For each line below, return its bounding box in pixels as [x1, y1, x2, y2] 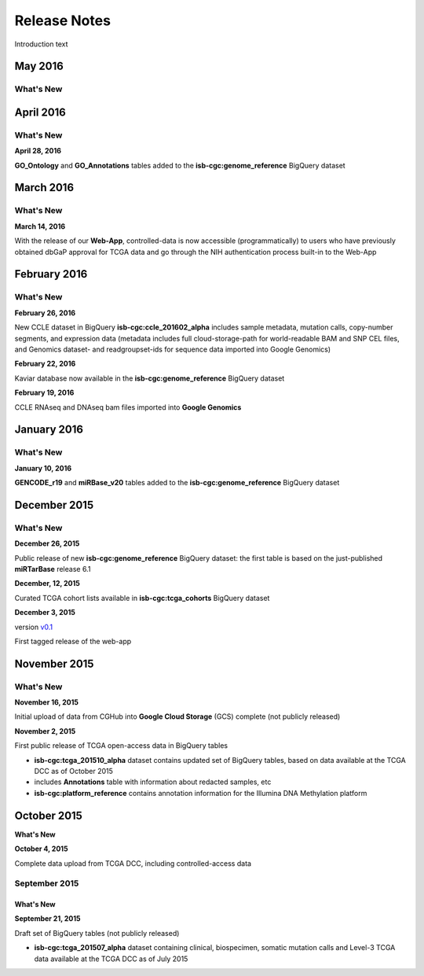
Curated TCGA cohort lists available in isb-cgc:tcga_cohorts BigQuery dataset [14, 593, 270, 602]
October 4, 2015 [14, 844, 68, 853]
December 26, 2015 [14, 539, 80, 548]
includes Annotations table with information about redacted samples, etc [34, 777, 272, 786]
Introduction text [14, 39, 68, 49]
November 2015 [14, 657, 94, 670]
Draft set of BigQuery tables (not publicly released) [14, 928, 180, 937]
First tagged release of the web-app [14, 636, 132, 646]
